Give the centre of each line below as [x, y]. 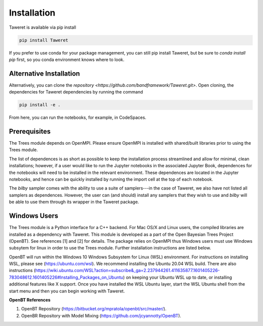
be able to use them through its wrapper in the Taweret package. [74, 202]
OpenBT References [30, 300]
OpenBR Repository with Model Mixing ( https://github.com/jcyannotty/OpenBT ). [101, 316]
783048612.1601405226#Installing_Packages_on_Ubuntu [66, 277]
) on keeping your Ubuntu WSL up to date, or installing [178, 277]
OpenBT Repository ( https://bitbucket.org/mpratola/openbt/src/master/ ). [94, 309]
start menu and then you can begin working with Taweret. [67, 291]
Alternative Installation [45, 73]
